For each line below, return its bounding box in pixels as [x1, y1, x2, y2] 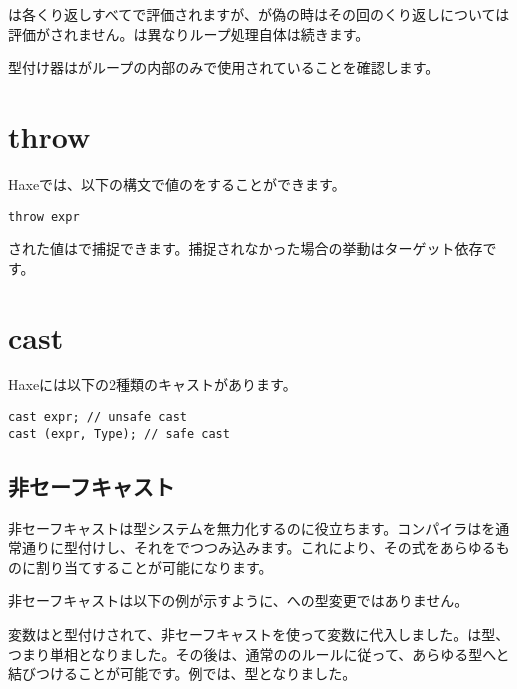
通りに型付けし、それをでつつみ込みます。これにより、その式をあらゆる [21, 537, 496, 558]
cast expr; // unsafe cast [8, 410, 187, 425]
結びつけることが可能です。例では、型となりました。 [8, 663, 357, 684]
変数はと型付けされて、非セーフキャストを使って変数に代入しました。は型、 [8, 623, 510, 644]
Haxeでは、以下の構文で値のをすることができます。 [8, 173, 346, 194]
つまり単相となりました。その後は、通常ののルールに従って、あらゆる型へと [8, 643, 510, 664]
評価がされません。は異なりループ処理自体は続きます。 [8, 23, 370, 44]
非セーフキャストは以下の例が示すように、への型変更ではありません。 [8, 590, 469, 611]
